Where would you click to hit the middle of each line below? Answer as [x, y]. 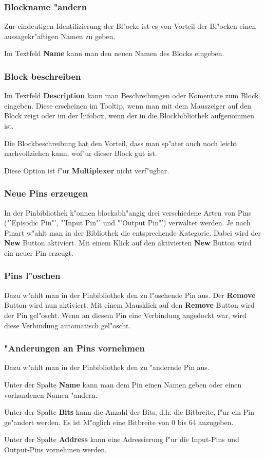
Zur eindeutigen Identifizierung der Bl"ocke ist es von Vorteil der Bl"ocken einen [130, 26]
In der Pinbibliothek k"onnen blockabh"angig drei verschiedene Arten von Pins [128, 212]
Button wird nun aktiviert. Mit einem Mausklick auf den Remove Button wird [129, 305]
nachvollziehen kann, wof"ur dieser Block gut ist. [81, 153]
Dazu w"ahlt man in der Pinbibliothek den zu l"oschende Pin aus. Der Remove [130, 295]
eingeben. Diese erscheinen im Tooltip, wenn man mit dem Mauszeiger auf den [128, 105]
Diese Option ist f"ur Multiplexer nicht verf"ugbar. [87, 170]
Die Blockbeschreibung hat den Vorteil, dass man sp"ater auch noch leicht [121, 143]
